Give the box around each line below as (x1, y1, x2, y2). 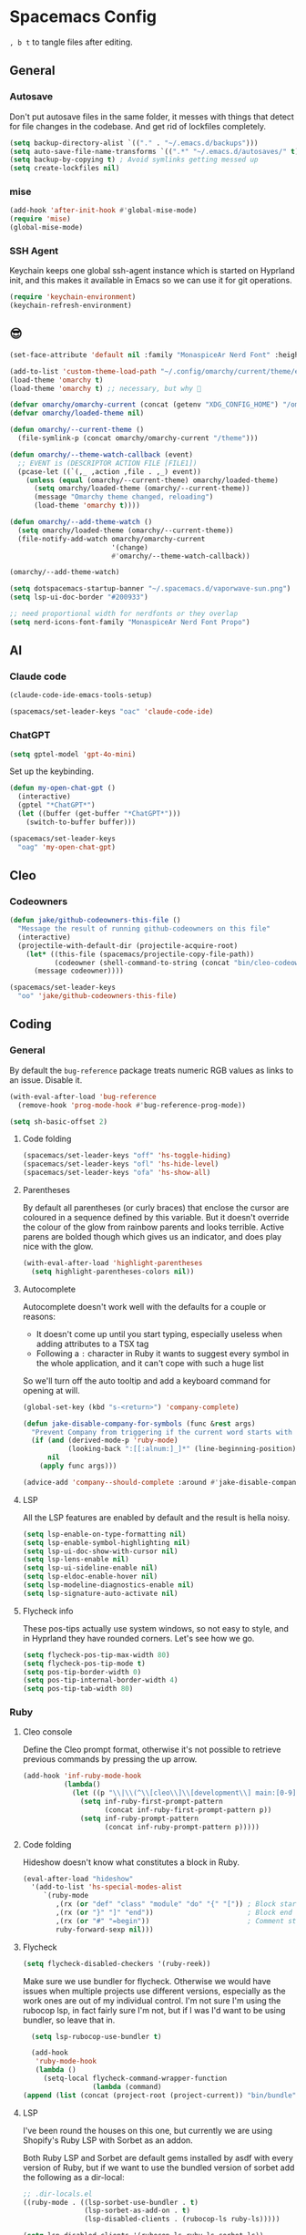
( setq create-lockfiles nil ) (9, 164, 120, 173)
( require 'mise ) (9, 214, 71, 224)
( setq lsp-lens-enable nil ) (22, 1555, 129, 1564)
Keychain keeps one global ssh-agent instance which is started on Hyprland (9, 265, 296, 276)
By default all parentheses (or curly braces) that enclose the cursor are (22, 1202, 290, 1213)
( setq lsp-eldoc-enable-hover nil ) (22, 1572, 158, 1581)
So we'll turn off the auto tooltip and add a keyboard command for (22, 1375, 271, 1386)
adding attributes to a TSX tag (36, 1338, 149, 1349)
